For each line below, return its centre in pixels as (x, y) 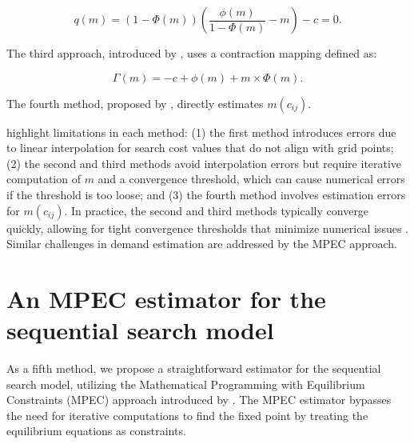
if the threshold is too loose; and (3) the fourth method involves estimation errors (206, 194)
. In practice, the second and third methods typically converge (217, 210)
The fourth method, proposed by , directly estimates (135, 103)
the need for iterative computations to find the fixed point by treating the (187, 415)
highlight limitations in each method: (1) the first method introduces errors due (201, 132)
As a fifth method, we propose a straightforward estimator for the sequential (194, 368)
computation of (44, 179)
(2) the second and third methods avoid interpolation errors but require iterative (204, 163)
